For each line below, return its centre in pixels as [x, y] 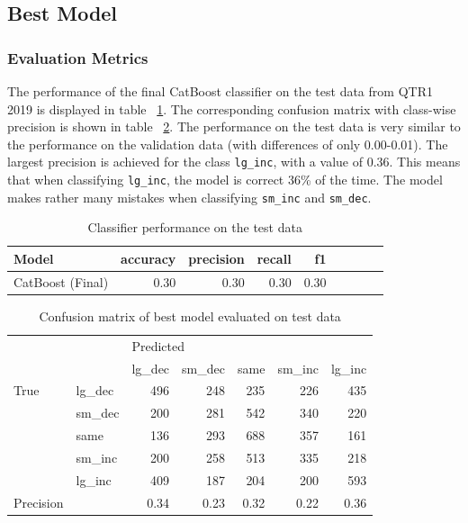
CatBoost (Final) [61, 281]
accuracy [148, 258]
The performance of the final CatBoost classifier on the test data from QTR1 [220, 91]
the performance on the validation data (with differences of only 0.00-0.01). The [228, 144]
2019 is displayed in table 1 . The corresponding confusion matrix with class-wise [232, 108]
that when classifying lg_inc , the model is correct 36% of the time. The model [225, 180]
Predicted [158, 345]
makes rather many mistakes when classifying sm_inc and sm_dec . [189, 197]
